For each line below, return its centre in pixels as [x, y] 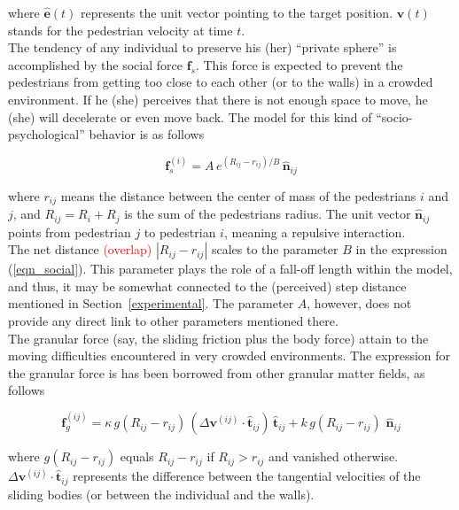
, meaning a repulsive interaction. [315, 232]
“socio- [394, 116]
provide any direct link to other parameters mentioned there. [173, 320]
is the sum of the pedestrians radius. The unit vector [268, 214]
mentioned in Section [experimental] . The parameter [151, 303]
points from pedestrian [70, 232]
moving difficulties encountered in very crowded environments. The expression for [229, 355]
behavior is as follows [147, 134]
